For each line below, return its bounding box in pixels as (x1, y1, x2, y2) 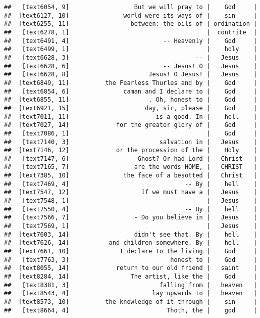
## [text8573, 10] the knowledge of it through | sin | (4, 298, 257, 305)
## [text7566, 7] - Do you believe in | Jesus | (4, 214, 257, 221)
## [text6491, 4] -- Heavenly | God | (4, 37, 257, 44)
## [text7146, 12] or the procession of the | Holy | (4, 147, 257, 154)
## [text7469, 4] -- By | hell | (4, 180, 257, 188)
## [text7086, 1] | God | (4, 129, 257, 137)
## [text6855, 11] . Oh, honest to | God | (4, 96, 257, 104)
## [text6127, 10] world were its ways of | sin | (4, 12, 257, 19)
